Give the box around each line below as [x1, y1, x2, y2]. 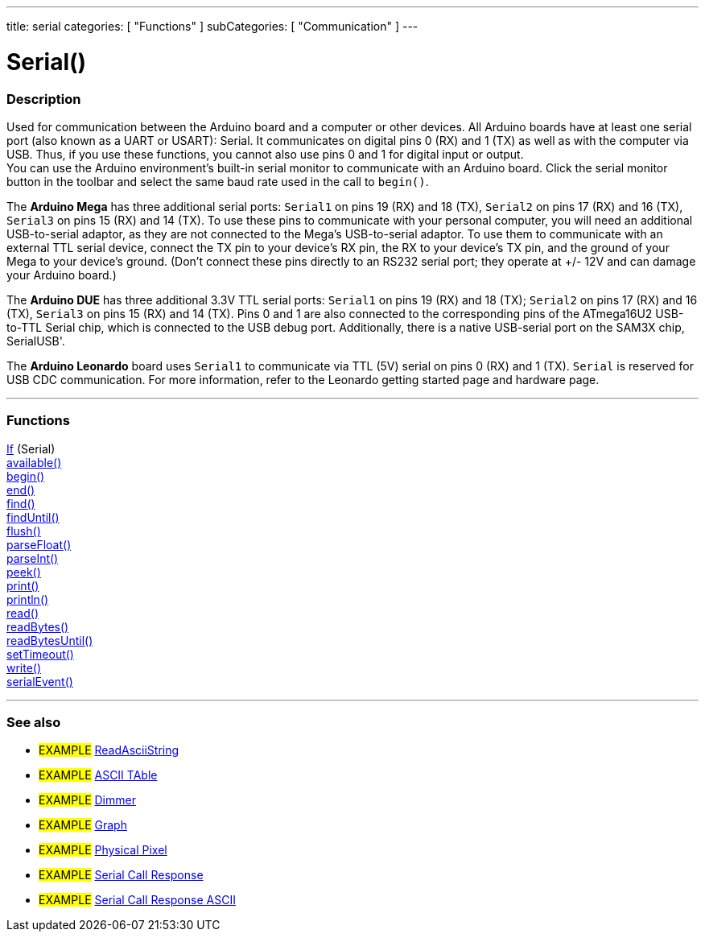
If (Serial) [6, 441, 56, 456]
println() [6, 592, 49, 606]
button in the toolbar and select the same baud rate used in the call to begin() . [6, 174, 429, 188]
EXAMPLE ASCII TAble [39, 768, 158, 783]
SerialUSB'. [6, 333, 65, 348]
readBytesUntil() [6, 633, 93, 647]
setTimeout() [6, 647, 74, 661]
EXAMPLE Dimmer [39, 793, 136, 808]
